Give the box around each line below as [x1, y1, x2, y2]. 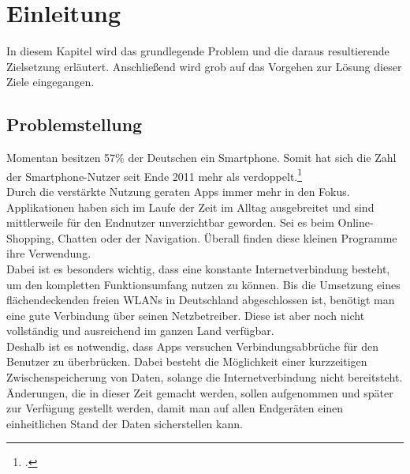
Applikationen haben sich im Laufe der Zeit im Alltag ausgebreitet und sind [6, 198, 375, 215]
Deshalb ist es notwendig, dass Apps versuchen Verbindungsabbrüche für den [6, 337, 378, 354]
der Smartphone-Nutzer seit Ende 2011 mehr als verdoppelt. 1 [6, 165, 303, 184]
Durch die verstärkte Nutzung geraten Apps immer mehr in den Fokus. [6, 182, 350, 199]
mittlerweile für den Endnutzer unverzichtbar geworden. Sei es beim [6, 214, 334, 231]
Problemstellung [6, 112, 143, 137]
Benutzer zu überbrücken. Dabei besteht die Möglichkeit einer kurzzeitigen [6, 353, 367, 370]
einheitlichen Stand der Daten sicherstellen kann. [6, 415, 243, 431]
